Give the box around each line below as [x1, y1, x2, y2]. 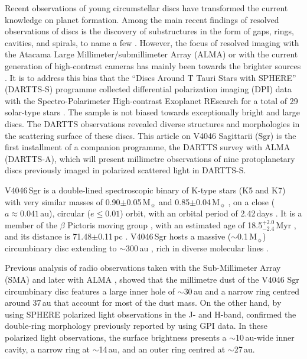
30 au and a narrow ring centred [184, 284, 300, 297]
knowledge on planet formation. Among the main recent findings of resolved [5, 13, 279, 25]
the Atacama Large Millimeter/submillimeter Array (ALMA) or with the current [5, 48, 298, 60]
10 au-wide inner [236, 331, 295, 344]
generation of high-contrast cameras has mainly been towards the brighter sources [5, 59, 301, 72]
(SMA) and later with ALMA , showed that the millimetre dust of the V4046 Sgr [5, 273, 299, 286]
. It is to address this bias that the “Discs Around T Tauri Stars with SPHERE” [5, 71, 296, 83]
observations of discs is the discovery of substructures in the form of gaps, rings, [5, 25, 294, 37]
